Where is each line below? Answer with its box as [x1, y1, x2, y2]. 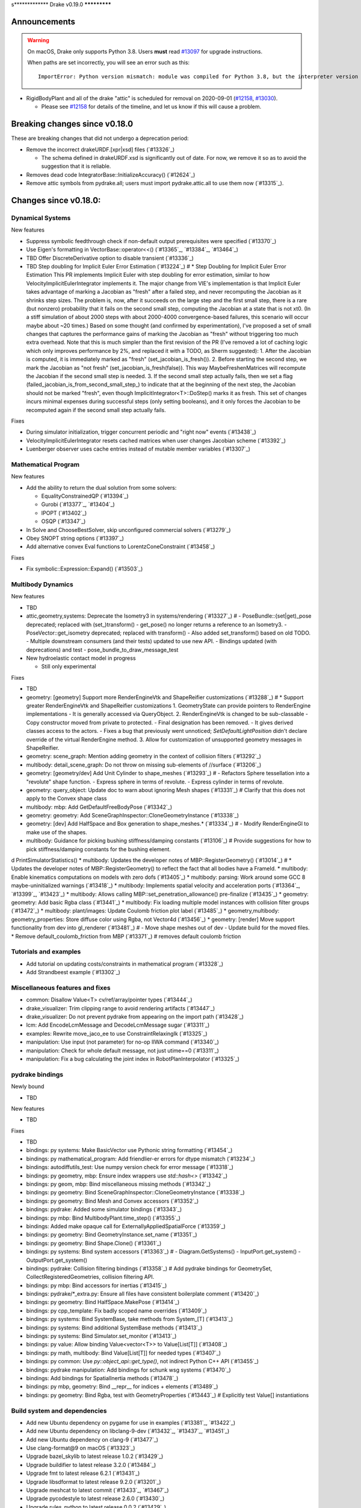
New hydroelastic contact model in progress [26, 654, 136, 662]
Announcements [11, 16, 75, 27]
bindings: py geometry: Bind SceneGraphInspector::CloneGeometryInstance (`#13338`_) [26, 1189, 245, 1196]
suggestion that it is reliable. [41, 163, 111, 170]
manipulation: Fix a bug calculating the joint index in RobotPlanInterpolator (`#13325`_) [26, 1055, 240, 1062]
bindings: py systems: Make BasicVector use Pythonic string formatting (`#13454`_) [26, 1147, 233, 1154]
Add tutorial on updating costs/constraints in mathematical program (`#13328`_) [26, 960, 224, 968]
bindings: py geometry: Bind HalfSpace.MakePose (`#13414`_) [26, 1299, 180, 1306]
